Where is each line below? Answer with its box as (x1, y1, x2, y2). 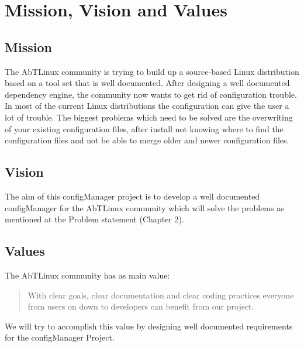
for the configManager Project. (5, 331, 115, 343)
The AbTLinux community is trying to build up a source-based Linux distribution (5, 65, 299, 77)
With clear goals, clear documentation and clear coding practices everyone (27, 288, 294, 301)
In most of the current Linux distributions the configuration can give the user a (5, 99, 289, 112)
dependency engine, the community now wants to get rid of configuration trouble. (5, 88, 297, 100)
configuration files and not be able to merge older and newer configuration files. (5, 134, 289, 146)
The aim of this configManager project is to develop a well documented (5, 190, 260, 202)
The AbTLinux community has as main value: (5, 269, 170, 281)
